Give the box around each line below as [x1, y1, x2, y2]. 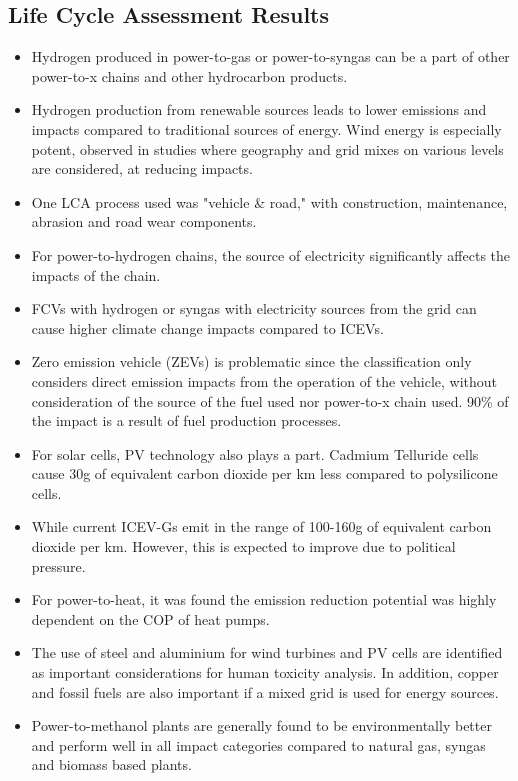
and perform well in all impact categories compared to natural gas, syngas [31, 734, 486, 755]
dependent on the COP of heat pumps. [31, 608, 270, 629]
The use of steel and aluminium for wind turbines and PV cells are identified [31, 642, 503, 663]
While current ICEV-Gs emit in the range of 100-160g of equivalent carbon [31, 516, 492, 537]
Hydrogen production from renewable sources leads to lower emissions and [31, 99, 487, 120]
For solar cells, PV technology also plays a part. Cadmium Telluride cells [31, 443, 479, 464]
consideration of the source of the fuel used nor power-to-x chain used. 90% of [31, 390, 509, 411]
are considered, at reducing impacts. [31, 158, 253, 179]
